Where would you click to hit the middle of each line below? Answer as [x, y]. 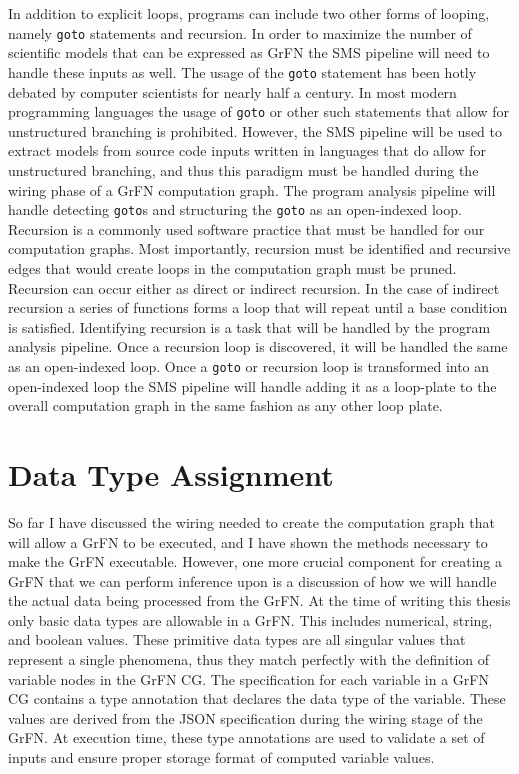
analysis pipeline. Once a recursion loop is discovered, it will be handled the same [258, 346]
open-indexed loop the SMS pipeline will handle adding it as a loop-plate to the [252, 385]
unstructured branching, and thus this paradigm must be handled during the [243, 169]
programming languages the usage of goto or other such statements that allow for [258, 111]
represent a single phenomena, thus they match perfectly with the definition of [249, 659]
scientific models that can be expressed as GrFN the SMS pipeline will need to [249, 52]
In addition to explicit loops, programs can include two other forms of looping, [249, 13]
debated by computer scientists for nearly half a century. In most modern [232, 91]
